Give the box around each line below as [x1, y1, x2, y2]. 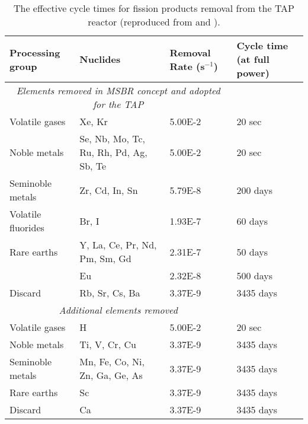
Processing [9, 45, 60, 59]
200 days [236, 183, 272, 197]
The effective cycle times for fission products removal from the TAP [13, 1, 295, 15]
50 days [236, 244, 268, 259]
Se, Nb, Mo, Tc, [79, 132, 145, 145]
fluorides [9, 221, 44, 234]
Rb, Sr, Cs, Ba [79, 286, 140, 299]
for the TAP [93, 97, 144, 111]
